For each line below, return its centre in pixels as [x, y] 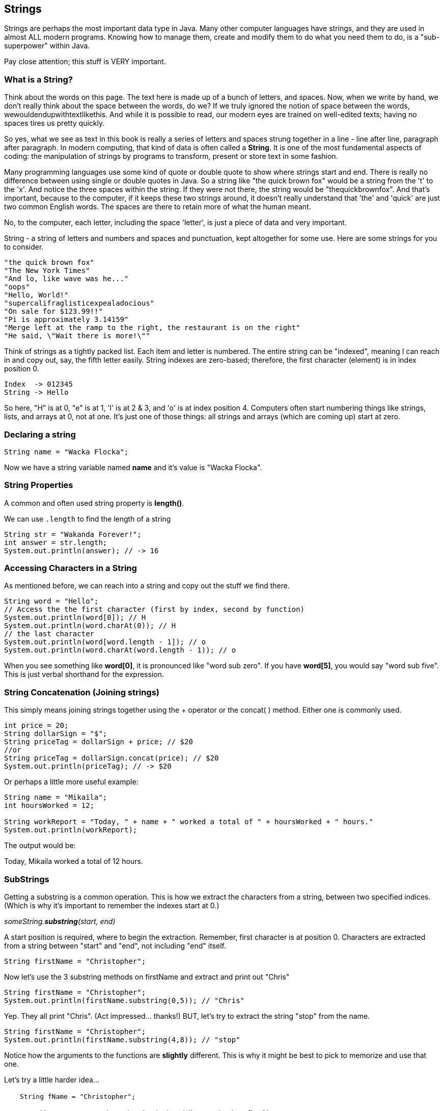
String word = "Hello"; [51, 601]
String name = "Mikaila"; [56, 797]
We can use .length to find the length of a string [88, 519]
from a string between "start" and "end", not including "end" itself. [115, 945]
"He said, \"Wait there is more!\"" [77, 336]
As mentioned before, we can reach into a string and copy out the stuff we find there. [147, 586]
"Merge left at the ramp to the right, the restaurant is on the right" [152, 328]
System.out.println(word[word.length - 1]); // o [105, 642]
